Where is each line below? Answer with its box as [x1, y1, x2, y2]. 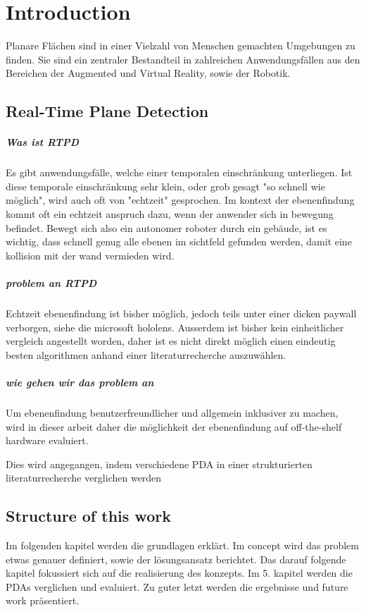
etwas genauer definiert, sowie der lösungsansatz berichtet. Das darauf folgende [6, 551, 346, 566]
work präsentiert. [6, 593, 80, 608]
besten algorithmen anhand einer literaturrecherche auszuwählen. [6, 347, 286, 362]
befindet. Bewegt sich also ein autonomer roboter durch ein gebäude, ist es [6, 220, 327, 235]
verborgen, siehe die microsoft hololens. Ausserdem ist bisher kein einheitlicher [6, 319, 344, 334]
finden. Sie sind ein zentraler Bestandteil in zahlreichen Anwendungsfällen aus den [6, 51, 360, 66]
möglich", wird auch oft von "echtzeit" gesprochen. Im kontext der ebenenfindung [6, 192, 355, 207]
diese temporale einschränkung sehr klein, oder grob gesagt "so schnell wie [6, 178, 325, 193]
